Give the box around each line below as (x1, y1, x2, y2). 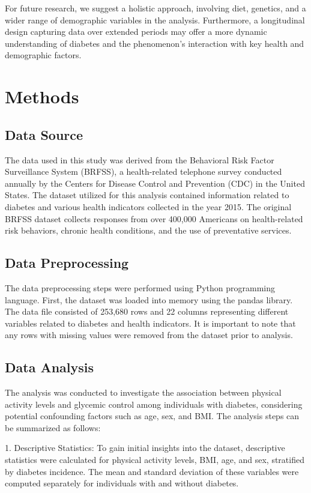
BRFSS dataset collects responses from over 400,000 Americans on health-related (5, 212, 303, 225)
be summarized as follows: (5, 421, 101, 434)
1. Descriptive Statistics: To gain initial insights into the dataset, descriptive (5, 441, 285, 454)
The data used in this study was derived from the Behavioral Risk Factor (5, 153, 274, 166)
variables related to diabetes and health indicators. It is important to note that (5, 316, 296, 329)
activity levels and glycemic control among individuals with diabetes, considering (5, 398, 303, 410)
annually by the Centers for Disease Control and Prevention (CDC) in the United (5, 177, 305, 189)
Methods (5, 84, 79, 109)
